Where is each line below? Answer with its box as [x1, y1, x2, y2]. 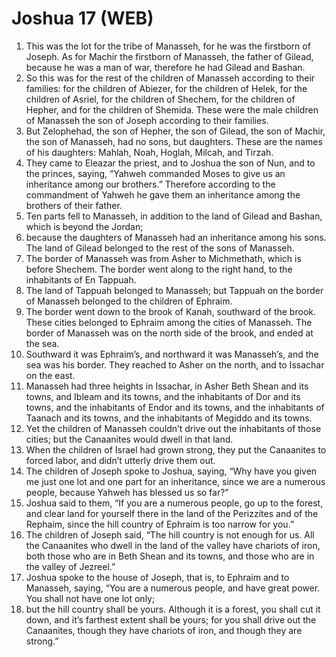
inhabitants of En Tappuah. [25, 273, 137, 286]
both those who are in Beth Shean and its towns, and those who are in [25, 550, 315, 562]
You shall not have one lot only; [25, 592, 156, 604]
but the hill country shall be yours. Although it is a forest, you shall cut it [25, 603, 321, 615]
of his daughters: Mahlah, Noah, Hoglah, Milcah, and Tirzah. [25, 146, 274, 158]
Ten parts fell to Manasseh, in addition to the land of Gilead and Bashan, [25, 210, 323, 222]
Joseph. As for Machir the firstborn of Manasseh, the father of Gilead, [25, 50, 314, 62]
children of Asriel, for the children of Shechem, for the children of [25, 93, 296, 105]
